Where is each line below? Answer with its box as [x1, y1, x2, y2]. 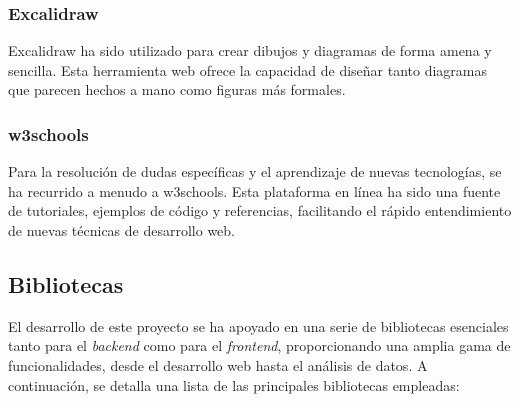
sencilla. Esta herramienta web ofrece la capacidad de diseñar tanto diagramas [8, 59, 488, 80]
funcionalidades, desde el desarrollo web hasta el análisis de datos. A [8, 354, 428, 375]
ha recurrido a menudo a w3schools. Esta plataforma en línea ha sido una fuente [8, 180, 501, 201]
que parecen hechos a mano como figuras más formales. [8, 79, 346, 100]
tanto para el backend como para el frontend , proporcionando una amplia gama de [8, 335, 511, 356]
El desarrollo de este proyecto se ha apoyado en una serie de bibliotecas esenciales [8, 315, 509, 336]
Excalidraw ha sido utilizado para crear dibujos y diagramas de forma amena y [8, 40, 492, 61]
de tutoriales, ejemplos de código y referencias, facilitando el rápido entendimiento [8, 200, 512, 221]
